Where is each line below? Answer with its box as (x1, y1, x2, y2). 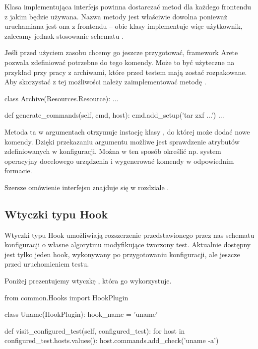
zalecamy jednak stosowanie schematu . (4, 30, 124, 41)
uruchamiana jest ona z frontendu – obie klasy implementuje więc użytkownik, (4, 21, 243, 31)
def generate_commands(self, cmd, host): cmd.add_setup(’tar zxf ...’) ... (4, 110, 224, 120)
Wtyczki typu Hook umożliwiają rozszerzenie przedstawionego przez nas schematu (4, 229, 255, 240)
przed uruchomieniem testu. (4, 259, 89, 269)
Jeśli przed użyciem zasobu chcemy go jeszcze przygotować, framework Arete (4, 47, 238, 58)
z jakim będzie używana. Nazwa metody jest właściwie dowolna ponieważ (4, 11, 227, 21)
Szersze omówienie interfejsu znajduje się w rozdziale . (4, 182, 169, 192)
